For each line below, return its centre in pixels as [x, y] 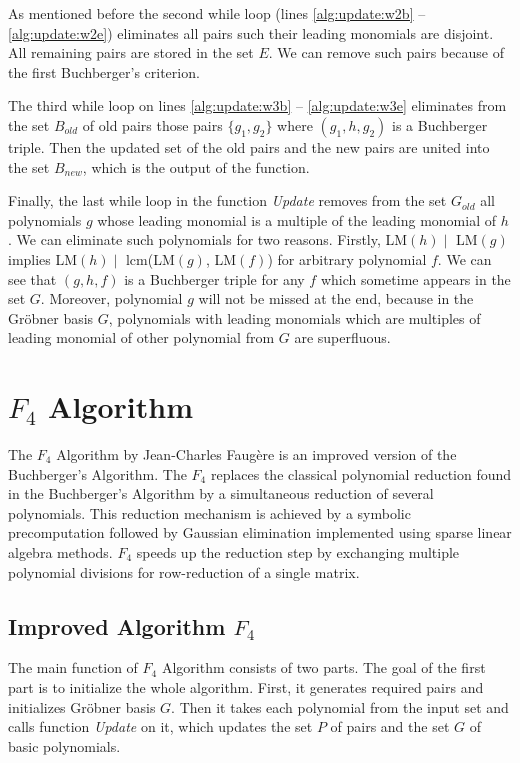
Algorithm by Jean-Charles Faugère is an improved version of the [256, 454]
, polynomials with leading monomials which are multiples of [294, 317]
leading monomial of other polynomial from [141, 337]
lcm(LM [150, 258]
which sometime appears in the [415, 278]
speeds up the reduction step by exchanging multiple [298, 552]
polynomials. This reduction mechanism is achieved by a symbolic [209, 512]
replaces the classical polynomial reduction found [361, 473]
